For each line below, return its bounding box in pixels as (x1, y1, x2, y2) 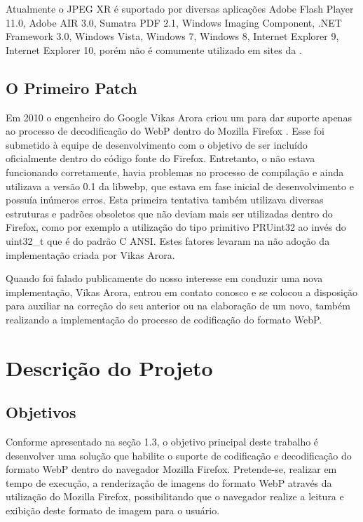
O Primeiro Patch (6, 76, 137, 98)
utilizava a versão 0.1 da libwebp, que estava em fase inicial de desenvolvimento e (6, 178, 354, 193)
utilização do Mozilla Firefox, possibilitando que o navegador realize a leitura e (6, 489, 344, 504)
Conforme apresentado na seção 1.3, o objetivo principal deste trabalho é (6, 434, 319, 449)
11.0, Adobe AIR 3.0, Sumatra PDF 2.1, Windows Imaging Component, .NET (6, 15, 342, 29)
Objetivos (6, 401, 76, 423)
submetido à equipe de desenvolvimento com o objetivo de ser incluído (6, 137, 308, 152)
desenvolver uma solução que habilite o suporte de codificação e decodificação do (6, 448, 352, 462)
